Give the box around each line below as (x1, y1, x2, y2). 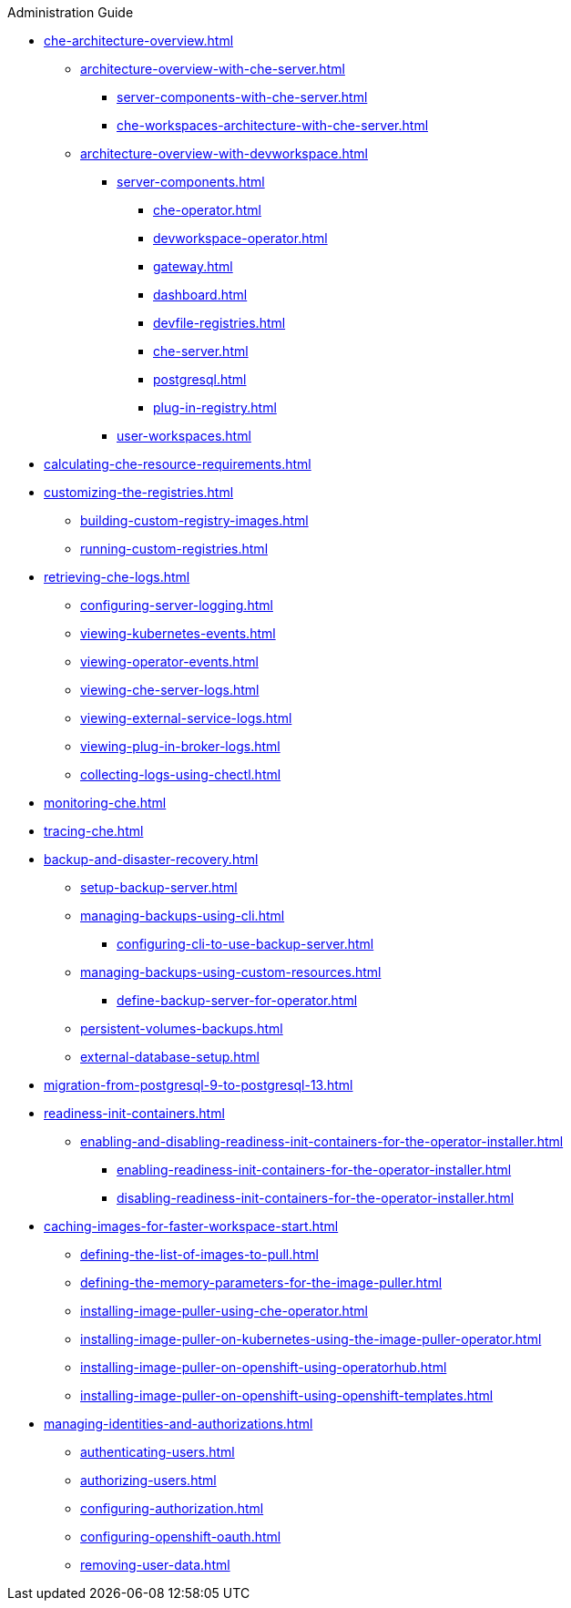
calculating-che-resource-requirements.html (44, 456, 311, 472)
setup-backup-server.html (80, 880, 238, 895)
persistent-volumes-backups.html (80, 1021, 283, 1036)
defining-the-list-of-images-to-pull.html (80, 1247, 319, 1262)
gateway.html (153, 259, 233, 274)
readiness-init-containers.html (44, 1105, 225, 1121)
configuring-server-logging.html (80, 597, 273, 613)
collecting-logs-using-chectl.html (80, 767, 281, 782)
